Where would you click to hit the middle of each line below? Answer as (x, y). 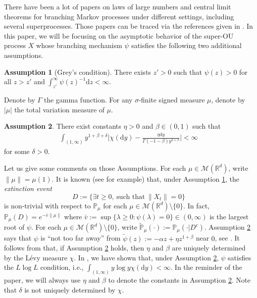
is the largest (229, 216)
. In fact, (197, 205)
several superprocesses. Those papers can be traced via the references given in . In (128, 26)
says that (18, 238)
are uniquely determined (209, 248)
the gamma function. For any (88, 99)
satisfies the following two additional (186, 45)
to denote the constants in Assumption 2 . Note (179, 280)
